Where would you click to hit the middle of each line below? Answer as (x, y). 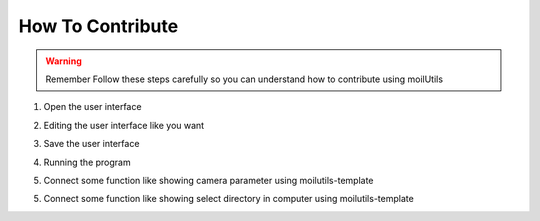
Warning (63, 61)
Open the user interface (92, 107)
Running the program (87, 162)
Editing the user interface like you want (124, 125)
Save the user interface (91, 144)
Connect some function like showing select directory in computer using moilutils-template (228, 199)
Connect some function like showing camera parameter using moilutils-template (208, 180)
